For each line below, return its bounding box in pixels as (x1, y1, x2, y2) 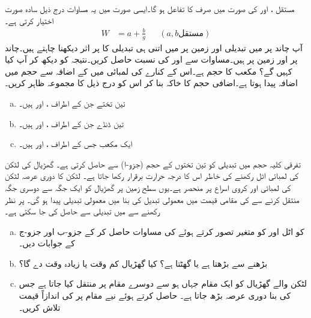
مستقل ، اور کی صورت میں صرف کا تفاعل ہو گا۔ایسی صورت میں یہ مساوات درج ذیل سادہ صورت (5, 2, 295, 14)
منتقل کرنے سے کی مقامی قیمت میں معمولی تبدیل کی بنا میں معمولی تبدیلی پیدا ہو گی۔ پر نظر (5, 193, 300, 205)
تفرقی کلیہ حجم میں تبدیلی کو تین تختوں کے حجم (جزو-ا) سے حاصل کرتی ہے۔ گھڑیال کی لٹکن (5, 157, 301, 170)
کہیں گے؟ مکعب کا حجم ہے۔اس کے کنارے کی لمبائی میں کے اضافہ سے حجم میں (5, 64, 292, 77)
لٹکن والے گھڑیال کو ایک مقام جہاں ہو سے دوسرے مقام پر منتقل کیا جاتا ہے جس (19, 277, 307, 290)
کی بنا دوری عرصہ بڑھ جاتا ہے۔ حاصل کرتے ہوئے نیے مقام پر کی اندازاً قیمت (19, 289, 291, 302)
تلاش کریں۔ (19, 301, 61, 313)
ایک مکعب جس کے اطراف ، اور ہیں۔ (19, 137, 133, 150)
